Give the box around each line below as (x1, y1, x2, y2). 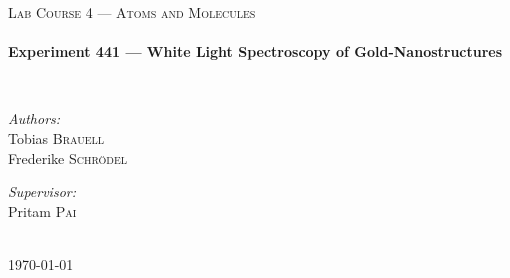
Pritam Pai (8, 200, 77, 221)
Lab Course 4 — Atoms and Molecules (8, 2, 256, 22)
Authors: (8, 108, 61, 129)
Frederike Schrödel (8, 147, 128, 168)
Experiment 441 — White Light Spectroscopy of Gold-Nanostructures (8, 41, 503, 62)
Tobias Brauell (8, 127, 105, 148)
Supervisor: (8, 181, 76, 202)
